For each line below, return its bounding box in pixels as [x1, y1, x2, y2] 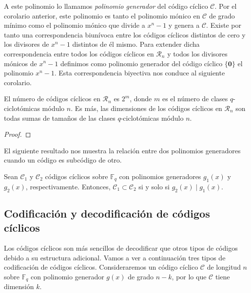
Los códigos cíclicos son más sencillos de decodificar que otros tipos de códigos [4, 243, 238, 253]
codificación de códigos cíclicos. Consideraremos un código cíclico [4, 262, 198, 272]
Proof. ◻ [4, 129, 31, 139]
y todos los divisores [167, 48, 228, 58]
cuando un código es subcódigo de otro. [4, 155, 122, 165]
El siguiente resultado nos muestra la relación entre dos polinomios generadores [4, 145, 241, 155]
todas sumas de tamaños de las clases [4, 112, 116, 123]
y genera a [168, 20, 200, 30]
